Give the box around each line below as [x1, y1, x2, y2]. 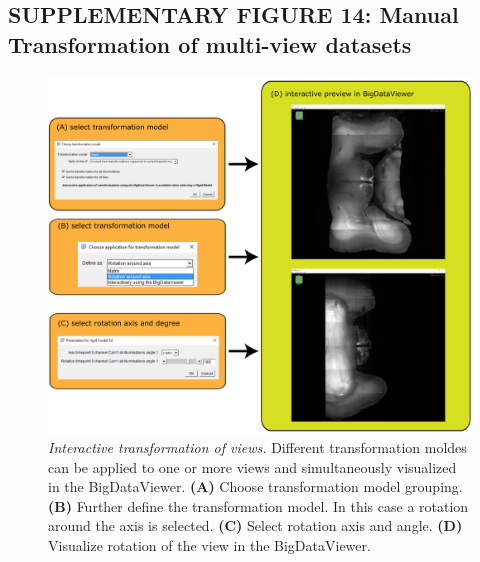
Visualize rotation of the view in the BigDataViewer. [48, 535, 371, 556]
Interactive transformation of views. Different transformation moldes [48, 437, 467, 458]
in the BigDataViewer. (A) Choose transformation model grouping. [48, 476, 463, 497]
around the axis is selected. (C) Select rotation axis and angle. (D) [48, 515, 463, 536]
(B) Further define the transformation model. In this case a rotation [48, 495, 469, 516]
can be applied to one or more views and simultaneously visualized [48, 456, 457, 477]
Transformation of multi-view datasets [8, 28, 412, 59]
